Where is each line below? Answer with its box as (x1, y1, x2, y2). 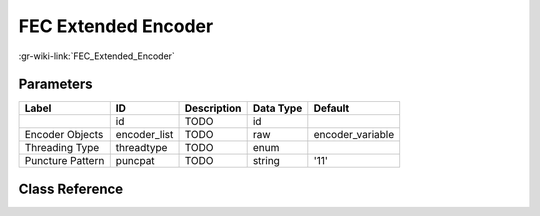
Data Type (252, 101, 303, 115)
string (252, 154, 280, 168)
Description (184, 101, 242, 115)
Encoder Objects (24, 128, 104, 142)
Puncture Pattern (24, 154, 105, 168)
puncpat (115, 154, 155, 168)
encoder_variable (313, 128, 395, 142)
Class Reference (18, 180, 124, 197)
